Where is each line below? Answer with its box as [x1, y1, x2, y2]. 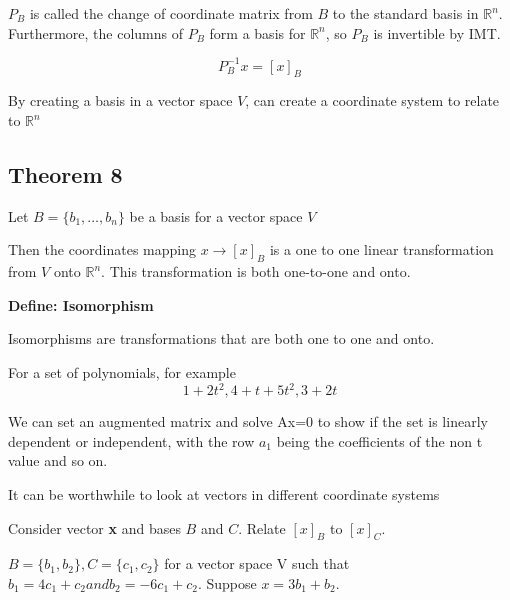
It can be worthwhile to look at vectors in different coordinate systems [8, 483, 440, 504]
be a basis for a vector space [129, 205, 303, 226]
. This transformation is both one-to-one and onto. [101, 261, 411, 282]
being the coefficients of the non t [276, 430, 483, 451]
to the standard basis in [332, 3, 479, 23]
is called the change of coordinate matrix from [29, 3, 313, 23]
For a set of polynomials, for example [8, 362, 236, 383]
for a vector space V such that [164, 553, 350, 574]
